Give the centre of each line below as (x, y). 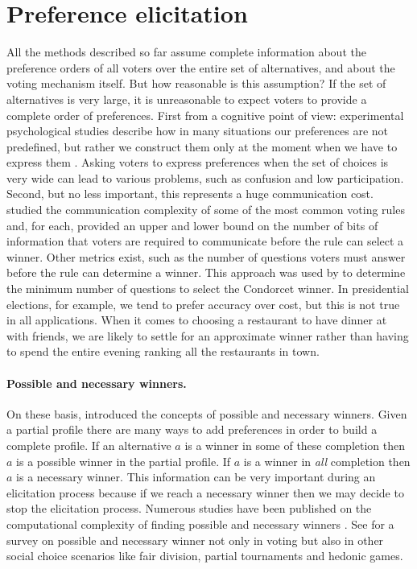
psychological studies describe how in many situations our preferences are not (197, 131)
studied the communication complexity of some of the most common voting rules (206, 210)
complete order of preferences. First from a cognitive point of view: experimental (205, 115)
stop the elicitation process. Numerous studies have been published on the (189, 508)
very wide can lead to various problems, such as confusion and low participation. (205, 177)
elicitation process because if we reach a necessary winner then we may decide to (205, 492)
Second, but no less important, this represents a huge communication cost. (190, 194)
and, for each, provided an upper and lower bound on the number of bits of (192, 225)
